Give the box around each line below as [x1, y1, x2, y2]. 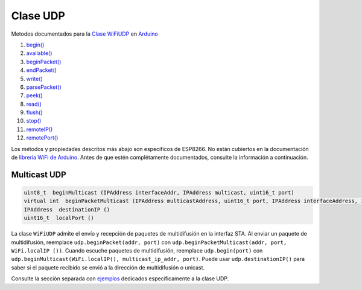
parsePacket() [26, 83, 62, 91]
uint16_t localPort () [24, 214, 95, 222]
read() [26, 100, 42, 108]
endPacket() [26, 66, 57, 74]
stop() [26, 117, 42, 124]
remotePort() [26, 134, 59, 141]
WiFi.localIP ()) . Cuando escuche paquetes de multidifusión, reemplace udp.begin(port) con [11, 246, 263, 254]
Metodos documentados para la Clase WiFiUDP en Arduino [11, 30, 158, 37]
